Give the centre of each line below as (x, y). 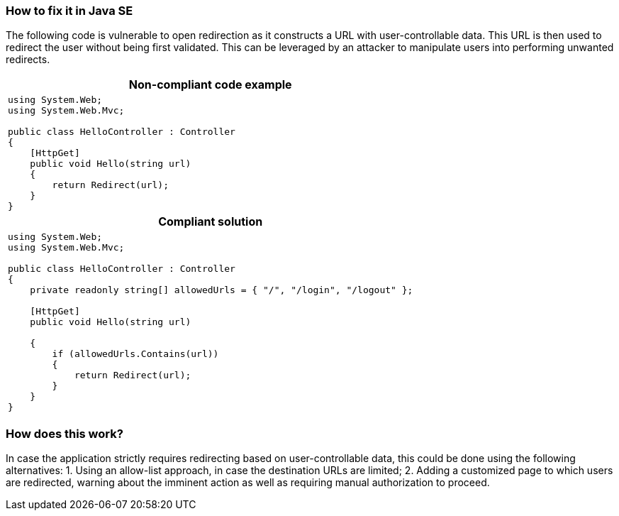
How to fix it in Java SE (69, 11)
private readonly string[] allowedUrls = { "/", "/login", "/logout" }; (222, 290)
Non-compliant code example (210, 85)
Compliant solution (211, 222)
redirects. (28, 60)
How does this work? (65, 433)
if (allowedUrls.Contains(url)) (135, 354)
